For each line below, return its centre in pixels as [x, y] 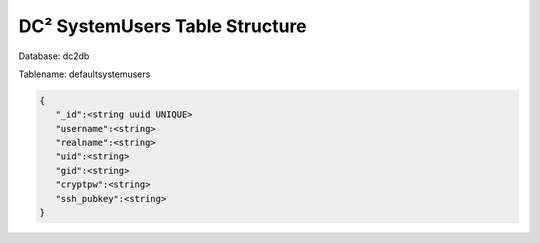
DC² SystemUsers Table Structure [162, 26]
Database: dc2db [54, 56]
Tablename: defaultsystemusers [84, 74]
